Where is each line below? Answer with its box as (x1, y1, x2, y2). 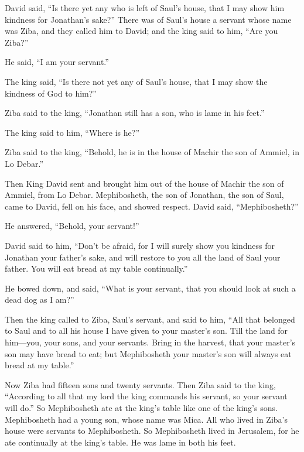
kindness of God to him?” (5, 87, 97, 99)
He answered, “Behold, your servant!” (5, 220, 139, 232)
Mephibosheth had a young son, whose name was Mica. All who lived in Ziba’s (5, 413, 288, 425)
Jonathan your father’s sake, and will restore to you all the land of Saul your (5, 251, 281, 263)
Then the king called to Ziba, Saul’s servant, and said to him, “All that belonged (5, 313, 295, 325)
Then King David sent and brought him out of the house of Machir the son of (5, 177, 284, 189)
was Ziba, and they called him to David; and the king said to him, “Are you (5, 25, 278, 37)
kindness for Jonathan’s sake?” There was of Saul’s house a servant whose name (5, 13, 292, 25)
